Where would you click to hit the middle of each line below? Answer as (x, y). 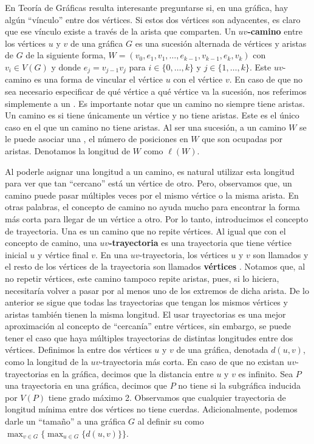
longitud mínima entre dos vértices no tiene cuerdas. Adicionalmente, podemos (151, 409)
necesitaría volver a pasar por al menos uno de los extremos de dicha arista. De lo (157, 290)
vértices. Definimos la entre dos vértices (78, 350)
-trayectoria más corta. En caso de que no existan (192, 362)
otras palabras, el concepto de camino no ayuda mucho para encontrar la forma (152, 207)
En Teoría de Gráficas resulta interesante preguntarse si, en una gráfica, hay (147, 7)
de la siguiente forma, (66, 55)
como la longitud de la (46, 362)
